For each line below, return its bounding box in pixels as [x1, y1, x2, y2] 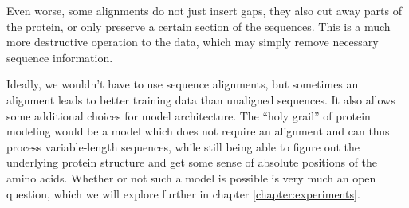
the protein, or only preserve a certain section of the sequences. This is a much [6, 18, 391, 34]
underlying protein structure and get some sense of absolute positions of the [6, 154, 378, 171]
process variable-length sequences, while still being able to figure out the [6, 138, 360, 155]
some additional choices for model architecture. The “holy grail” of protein [6, 107, 371, 124]
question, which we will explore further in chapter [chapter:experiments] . [6, 185, 360, 202]
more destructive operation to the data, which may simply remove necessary [6, 33, 379, 50]
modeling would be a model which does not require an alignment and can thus [6, 123, 390, 139]
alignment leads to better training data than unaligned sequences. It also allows [6, 91, 395, 108]
